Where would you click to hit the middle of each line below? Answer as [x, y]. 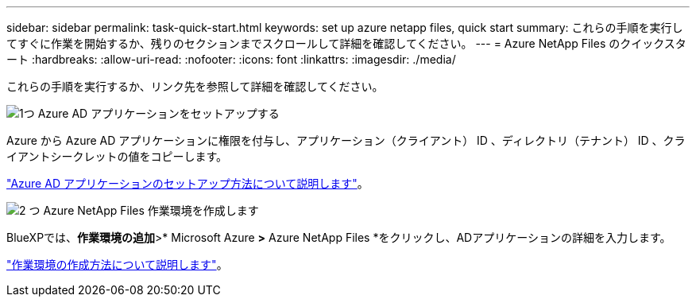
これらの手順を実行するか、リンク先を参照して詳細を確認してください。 [195, 86]
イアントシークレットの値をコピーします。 [117, 156]
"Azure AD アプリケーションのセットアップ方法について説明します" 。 [188, 183]
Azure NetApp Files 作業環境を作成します [151, 210]
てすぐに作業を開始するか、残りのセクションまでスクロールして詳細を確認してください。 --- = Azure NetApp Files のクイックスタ [346, 43]
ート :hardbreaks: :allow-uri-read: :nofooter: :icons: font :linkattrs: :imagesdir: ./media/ [231, 59]
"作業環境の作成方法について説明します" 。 [117, 264]
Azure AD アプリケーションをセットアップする [159, 113]
